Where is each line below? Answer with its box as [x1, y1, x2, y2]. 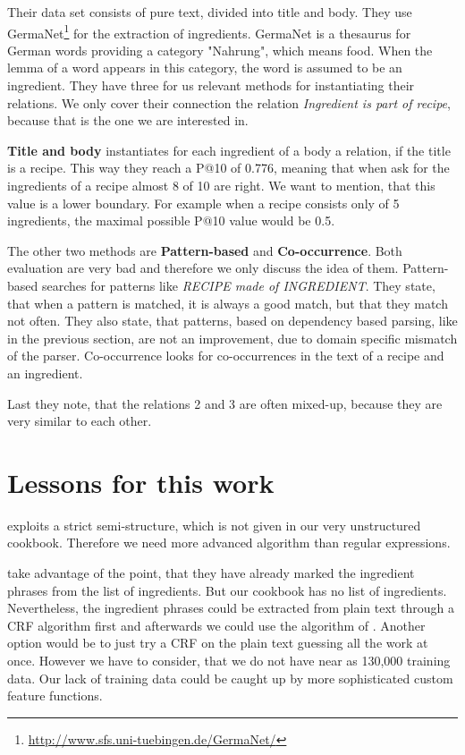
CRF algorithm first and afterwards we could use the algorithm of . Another [7, 615, 426, 634]
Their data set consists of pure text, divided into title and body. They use [7, 3, 412, 21]
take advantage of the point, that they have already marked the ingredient [7, 564, 415, 582]
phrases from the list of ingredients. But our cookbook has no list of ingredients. [7, 581, 447, 599]
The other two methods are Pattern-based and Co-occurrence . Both [7, 241, 402, 259]
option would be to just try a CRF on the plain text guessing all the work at [7, 633, 428, 652]
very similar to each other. [7, 411, 152, 430]
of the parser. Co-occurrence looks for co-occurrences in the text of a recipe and [7, 346, 444, 365]
